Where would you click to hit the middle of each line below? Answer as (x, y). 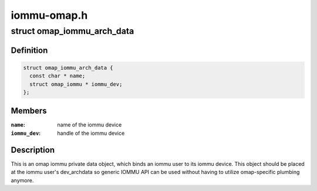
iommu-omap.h (49, 15)
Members (29, 111)
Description (33, 150)
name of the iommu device (90, 125)
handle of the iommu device (91, 133)
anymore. (22, 180)
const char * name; (58, 76)
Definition (29, 50)
